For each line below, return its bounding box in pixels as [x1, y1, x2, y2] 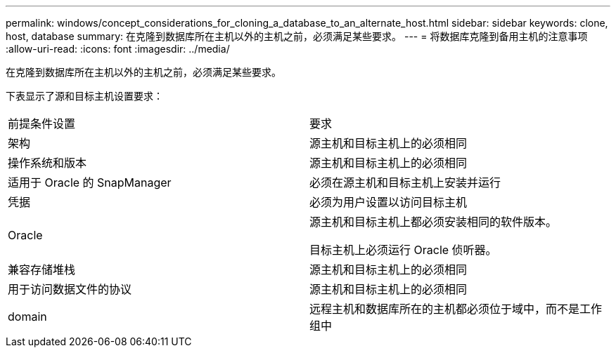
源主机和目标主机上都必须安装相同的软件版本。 [309, 215, 558, 229]
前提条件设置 [8, 116, 76, 131]
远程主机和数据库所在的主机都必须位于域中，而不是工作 [309, 302, 603, 316]
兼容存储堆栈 [8, 262, 76, 277]
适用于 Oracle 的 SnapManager [8, 175, 172, 189]
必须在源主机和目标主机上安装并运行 [309, 175, 501, 189]
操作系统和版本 [8, 156, 87, 170]
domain [8, 309, 47, 324]
